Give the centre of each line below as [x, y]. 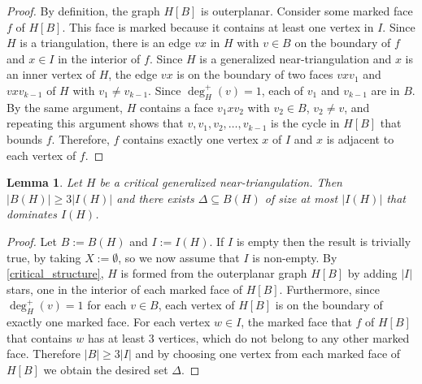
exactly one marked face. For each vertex [109, 322]
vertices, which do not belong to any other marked [284, 337]
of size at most [301, 198]
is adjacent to [360, 138]
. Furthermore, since [329, 289]
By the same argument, [65, 107]
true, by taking [44, 257]
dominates [32, 214]
